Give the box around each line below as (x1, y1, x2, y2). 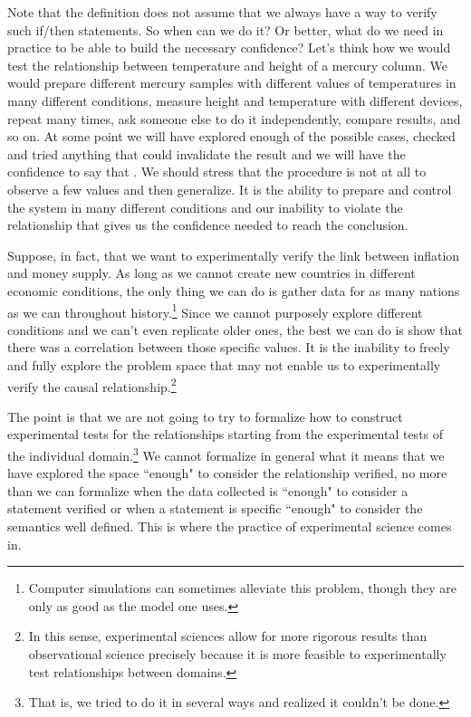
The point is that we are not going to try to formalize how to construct (7, 406, 403, 425)
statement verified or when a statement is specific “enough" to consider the (7, 499, 423, 518)
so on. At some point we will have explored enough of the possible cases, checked (7, 127, 456, 146)
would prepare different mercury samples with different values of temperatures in (7, 73, 457, 92)
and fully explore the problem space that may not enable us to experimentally (7, 355, 441, 374)
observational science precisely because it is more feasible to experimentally (28, 644, 447, 663)
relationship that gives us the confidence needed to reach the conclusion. (7, 215, 409, 234)
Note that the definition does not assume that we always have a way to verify (7, 3, 437, 21)
